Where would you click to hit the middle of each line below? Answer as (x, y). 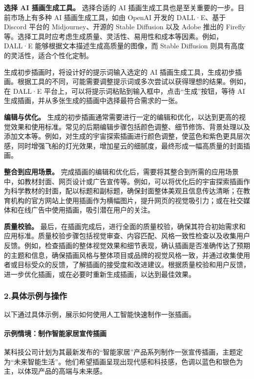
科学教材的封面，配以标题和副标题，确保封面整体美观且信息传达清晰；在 (127, 191)
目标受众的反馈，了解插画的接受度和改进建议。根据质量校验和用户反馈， (134, 264)
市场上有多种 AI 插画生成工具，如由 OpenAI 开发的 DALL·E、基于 (118, 17)
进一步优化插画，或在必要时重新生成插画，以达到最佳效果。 (100, 274)
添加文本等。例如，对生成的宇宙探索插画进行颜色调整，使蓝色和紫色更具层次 (127, 136)
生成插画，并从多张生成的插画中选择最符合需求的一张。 (93, 100)
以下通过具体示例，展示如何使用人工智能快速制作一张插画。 (100, 314)
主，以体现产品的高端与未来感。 (55, 371)
